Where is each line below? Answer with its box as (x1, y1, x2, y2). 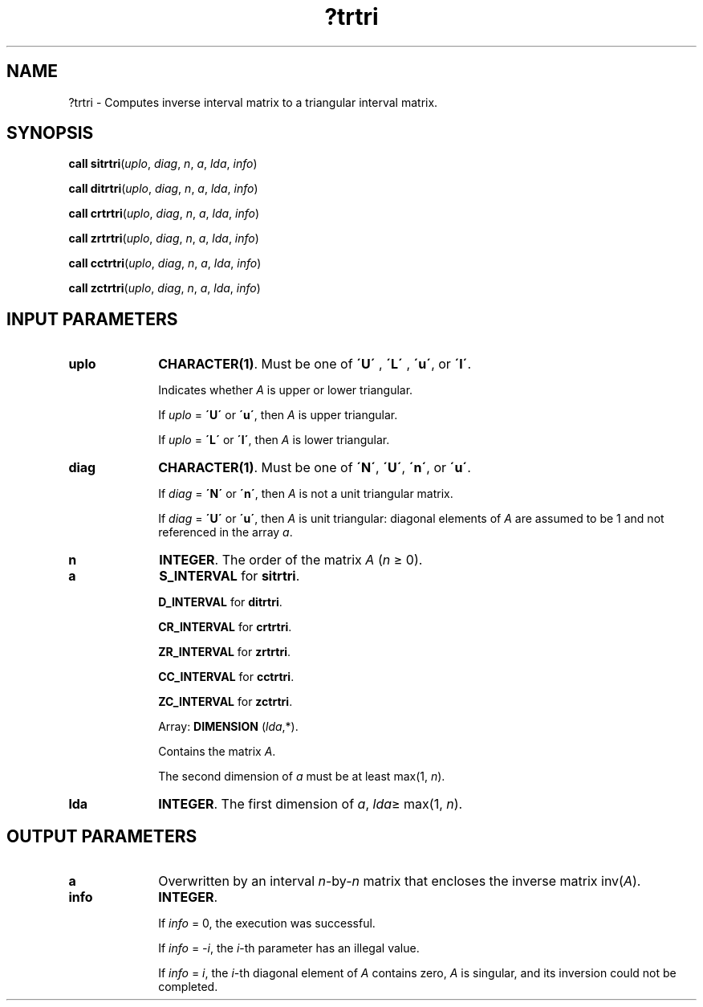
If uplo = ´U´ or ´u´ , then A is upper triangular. (158, 408, 398, 422)
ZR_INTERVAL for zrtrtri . (158, 645, 291, 659)
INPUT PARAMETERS (6, 308, 178, 329)
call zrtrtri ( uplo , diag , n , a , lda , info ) (68, 231, 259, 246)
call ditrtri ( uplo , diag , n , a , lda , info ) (68, 181, 258, 196)
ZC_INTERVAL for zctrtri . (158, 695, 293, 709)
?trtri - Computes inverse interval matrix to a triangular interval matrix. (68, 95, 438, 109)
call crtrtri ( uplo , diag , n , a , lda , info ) (68, 206, 260, 221)
